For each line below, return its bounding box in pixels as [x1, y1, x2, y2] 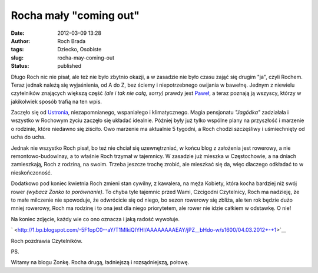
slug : [11, 54, 24, 61]
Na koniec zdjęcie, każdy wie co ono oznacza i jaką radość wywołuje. [11, 215, 180, 222]
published [57, 63, 82, 70]
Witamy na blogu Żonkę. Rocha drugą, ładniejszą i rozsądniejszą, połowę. [11, 259, 190, 266]
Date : [11, 29, 25, 37]
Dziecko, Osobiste [57, 46, 102, 53]
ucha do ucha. [11, 133, 46, 141]
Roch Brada [57, 37, 86, 44]
